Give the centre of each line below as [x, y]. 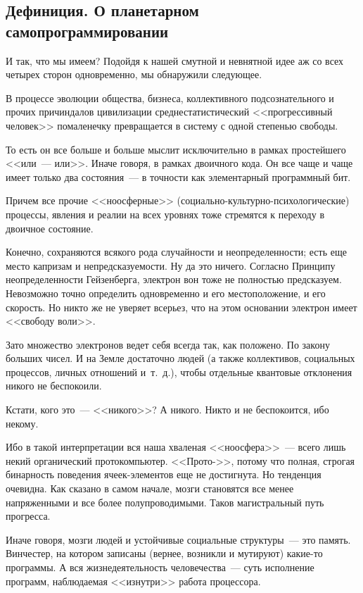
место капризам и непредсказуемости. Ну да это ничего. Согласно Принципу [171, 265]
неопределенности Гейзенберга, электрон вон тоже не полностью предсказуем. [174, 279]
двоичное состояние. [50, 228]
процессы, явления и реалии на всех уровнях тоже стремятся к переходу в [165, 214]
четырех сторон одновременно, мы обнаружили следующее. [134, 74]
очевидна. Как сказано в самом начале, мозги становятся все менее [150, 488]
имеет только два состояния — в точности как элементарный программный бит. [178, 176]
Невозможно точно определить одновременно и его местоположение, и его [166, 293]
